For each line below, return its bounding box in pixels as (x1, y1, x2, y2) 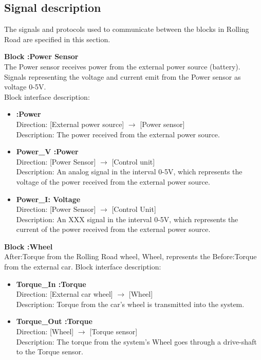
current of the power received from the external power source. (16, 224, 211, 235)
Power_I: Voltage (16, 193, 81, 204)
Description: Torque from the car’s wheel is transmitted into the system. (16, 298, 245, 309)
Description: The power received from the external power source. (16, 129, 220, 139)
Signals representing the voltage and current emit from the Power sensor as (4, 71, 241, 82)
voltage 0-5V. (4, 81, 46, 92)
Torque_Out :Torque (16, 316, 92, 327)
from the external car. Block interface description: (4, 261, 161, 272)
